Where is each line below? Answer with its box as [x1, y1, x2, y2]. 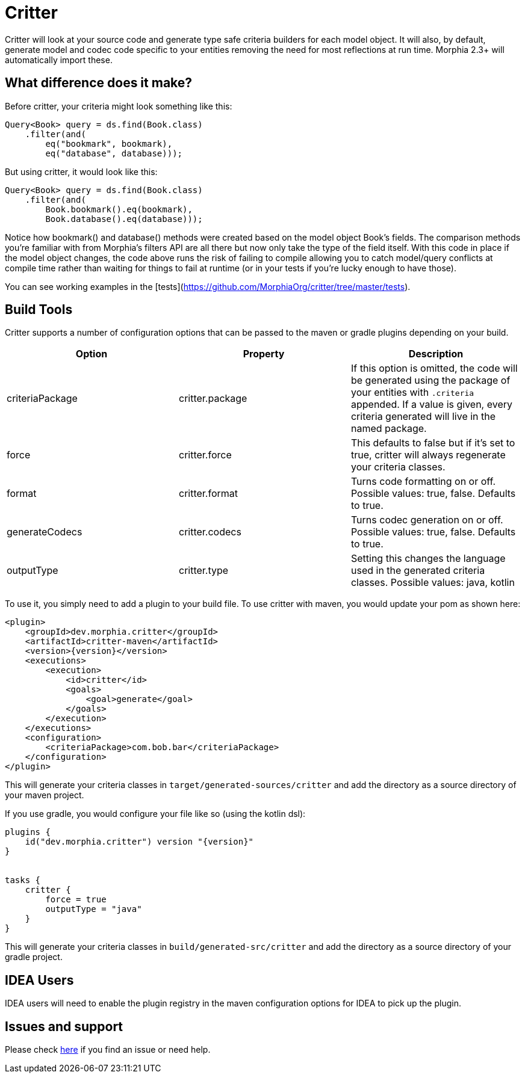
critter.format [178, 487, 238, 500]
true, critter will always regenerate [350, 449, 506, 461]
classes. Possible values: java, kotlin [350, 576, 515, 589]
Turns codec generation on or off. [350, 514, 503, 526]
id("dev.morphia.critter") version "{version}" [25, 837, 254, 847]
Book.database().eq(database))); [45, 214, 203, 224]
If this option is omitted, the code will [350, 362, 518, 375]
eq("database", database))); [45, 148, 183, 158]
